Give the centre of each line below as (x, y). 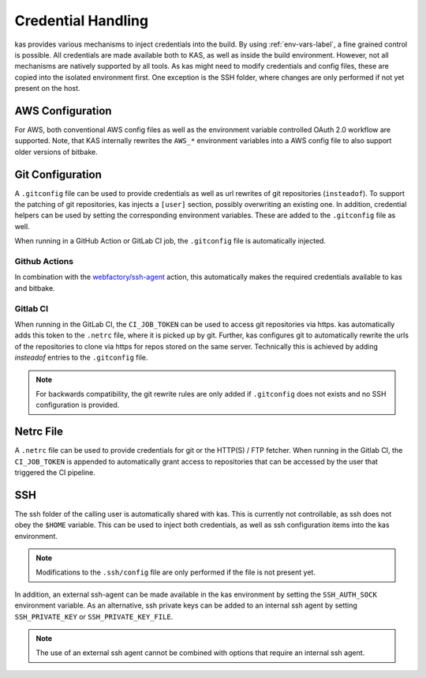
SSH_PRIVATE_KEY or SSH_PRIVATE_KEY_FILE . (94, 616)
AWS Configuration (63, 111)
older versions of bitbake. (56, 152)
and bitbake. (35, 288)
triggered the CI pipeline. (55, 472)
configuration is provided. (78, 405)
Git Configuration (58, 174)
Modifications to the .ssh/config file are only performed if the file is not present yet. (176, 572)
